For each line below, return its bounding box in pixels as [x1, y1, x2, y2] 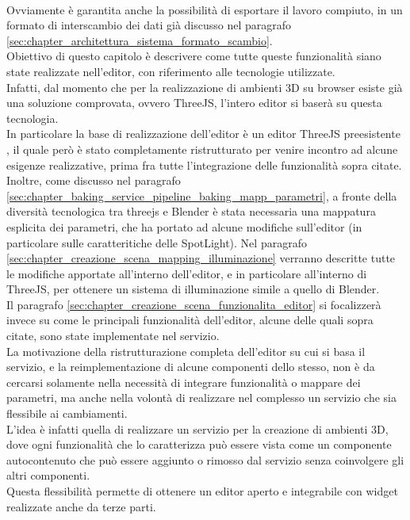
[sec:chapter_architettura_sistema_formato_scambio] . [6, 32, 273, 48]
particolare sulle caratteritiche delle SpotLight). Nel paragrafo [6, 234, 307, 250]
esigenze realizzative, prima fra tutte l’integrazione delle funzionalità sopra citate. [6, 156, 402, 173]
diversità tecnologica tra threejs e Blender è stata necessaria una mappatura [6, 203, 376, 220]
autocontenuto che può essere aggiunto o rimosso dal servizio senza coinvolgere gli [6, 451, 404, 468]
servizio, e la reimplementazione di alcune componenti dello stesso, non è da [6, 358, 375, 375]
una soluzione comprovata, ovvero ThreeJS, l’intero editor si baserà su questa [6, 94, 382, 111]
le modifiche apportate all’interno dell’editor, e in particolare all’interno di [6, 265, 367, 281]
